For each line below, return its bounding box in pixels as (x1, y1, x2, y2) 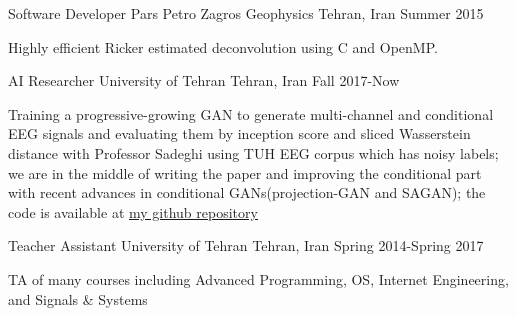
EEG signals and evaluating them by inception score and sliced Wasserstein (8, 123, 471, 144)
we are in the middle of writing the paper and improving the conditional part (8, 162, 482, 183)
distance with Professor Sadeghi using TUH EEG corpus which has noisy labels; (8, 142, 499, 163)
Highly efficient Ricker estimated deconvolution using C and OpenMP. (8, 36, 438, 57)
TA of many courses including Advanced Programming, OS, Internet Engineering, (8, 268, 509, 289)
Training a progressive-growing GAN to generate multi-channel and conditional (8, 103, 494, 124)
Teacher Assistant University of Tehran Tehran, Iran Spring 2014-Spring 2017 (8, 235, 484, 256)
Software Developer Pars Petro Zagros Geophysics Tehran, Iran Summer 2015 (8, 3, 484, 23)
